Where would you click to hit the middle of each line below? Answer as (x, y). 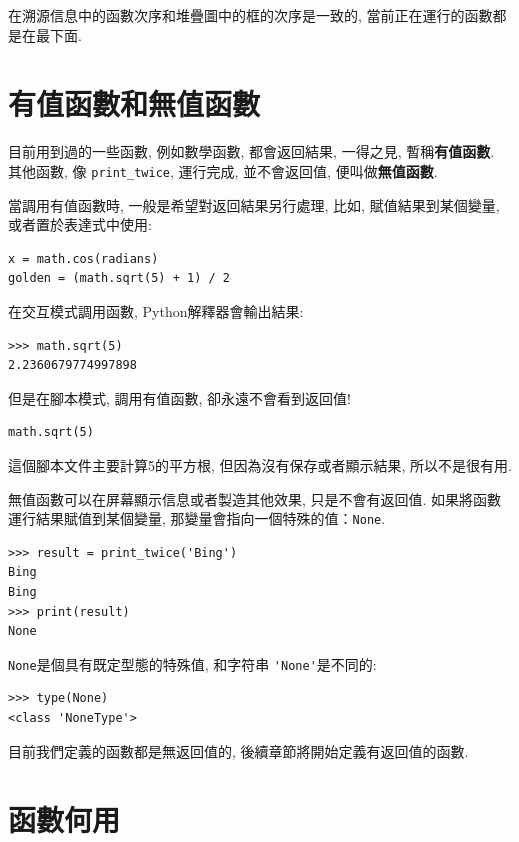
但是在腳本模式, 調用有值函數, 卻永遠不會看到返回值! (179, 397)
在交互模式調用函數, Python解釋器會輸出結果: (156, 310)
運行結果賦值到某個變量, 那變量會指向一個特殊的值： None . (197, 518)
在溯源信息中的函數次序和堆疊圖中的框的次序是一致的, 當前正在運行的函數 (250, 15)
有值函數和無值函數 (134, 103)
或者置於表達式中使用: (80, 224)
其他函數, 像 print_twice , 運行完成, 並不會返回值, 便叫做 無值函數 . (223, 170)
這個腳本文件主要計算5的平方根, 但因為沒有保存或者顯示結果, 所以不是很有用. (260, 464)
